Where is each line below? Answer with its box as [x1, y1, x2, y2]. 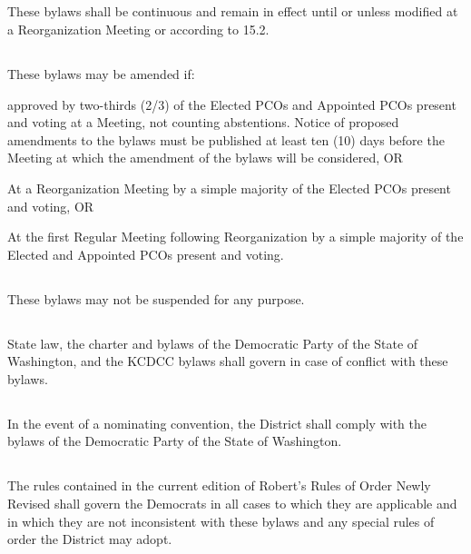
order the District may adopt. [7, 529, 172, 549]
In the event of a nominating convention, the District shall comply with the [7, 413, 427, 432]
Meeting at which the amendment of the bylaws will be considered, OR [7, 148, 403, 167]
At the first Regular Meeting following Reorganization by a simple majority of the [7, 227, 464, 246]
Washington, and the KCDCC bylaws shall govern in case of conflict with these [7, 351, 448, 371]
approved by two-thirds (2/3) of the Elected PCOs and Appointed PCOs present [7, 94, 456, 114]
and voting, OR [7, 196, 94, 215]
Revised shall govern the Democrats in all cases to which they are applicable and [7, 494, 457, 513]
